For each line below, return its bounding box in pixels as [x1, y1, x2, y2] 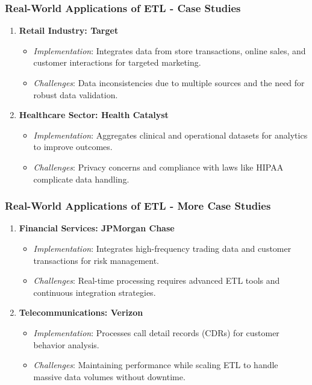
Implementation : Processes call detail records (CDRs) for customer [33, 326, 279, 339]
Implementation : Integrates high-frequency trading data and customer [33, 242, 292, 254]
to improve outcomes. [33, 140, 113, 153]
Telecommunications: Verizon [19, 306, 143, 319]
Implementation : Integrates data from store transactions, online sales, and [33, 44, 306, 57]
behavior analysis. [33, 338, 99, 351]
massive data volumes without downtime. [33, 370, 186, 383]
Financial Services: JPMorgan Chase [19, 222, 175, 234]
